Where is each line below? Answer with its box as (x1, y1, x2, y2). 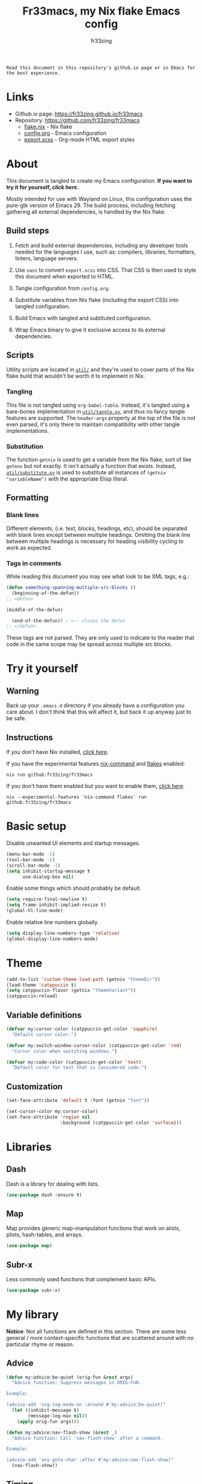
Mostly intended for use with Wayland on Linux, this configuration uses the (6, 195, 192, 202)
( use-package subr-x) (6, 1287, 61, 1293)
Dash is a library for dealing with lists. (6, 1180, 99, 1187)
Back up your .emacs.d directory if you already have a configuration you (6, 702, 185, 709)
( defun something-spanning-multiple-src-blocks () (6, 585, 136, 591)
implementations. (6, 427, 49, 434)
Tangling (6, 387, 33, 396)
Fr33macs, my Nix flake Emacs (22, 4, 180, 18)
